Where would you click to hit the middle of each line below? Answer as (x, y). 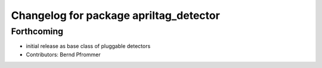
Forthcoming (37, 31)
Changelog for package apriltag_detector (115, 15)
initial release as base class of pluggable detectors (88, 46)
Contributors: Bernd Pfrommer (63, 54)
